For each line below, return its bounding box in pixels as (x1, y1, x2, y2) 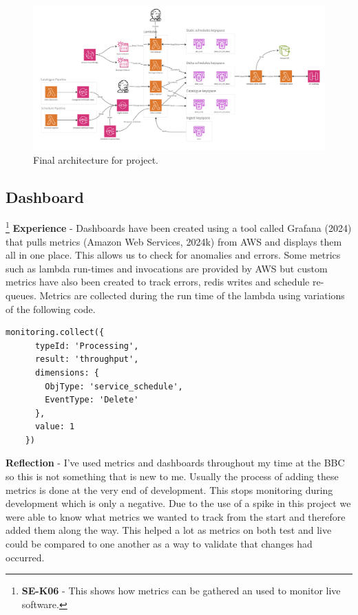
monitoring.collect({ (6, 327, 105, 338)
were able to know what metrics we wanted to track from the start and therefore (6, 509, 346, 524)
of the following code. (6, 301, 96, 316)
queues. (6, 288, 36, 302)
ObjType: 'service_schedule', (45, 381, 183, 391)
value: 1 (34, 422, 75, 432)
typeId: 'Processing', (34, 341, 139, 351)
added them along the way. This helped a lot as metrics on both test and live (6, 523, 332, 537)
